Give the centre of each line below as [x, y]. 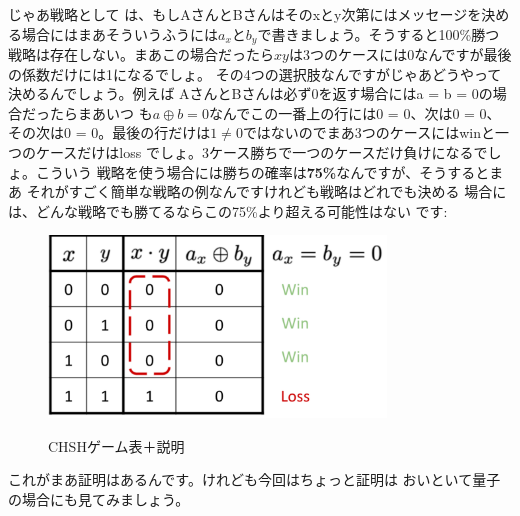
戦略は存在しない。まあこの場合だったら [141, 54]
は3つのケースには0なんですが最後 [400, 54]
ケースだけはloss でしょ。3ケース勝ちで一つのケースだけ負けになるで [261, 152]
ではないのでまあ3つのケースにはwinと [368, 132]
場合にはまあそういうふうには [119, 33]
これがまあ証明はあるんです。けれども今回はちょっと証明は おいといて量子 [254, 479]
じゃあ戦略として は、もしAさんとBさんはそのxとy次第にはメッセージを [245, 14]
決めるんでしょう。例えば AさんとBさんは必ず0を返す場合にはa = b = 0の [250, 93]
